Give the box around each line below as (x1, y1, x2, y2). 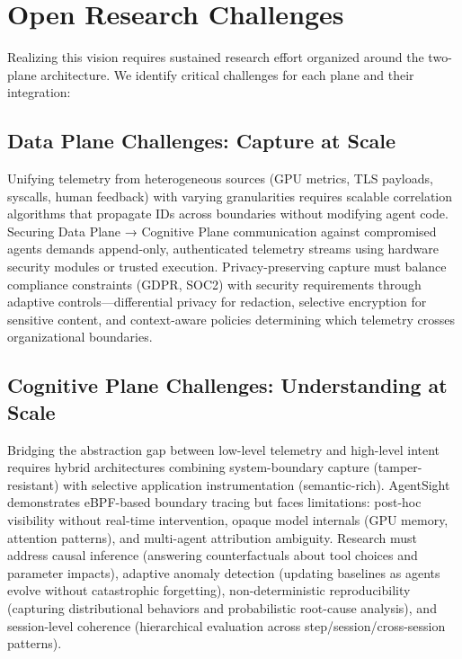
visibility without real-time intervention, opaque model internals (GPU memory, (7, 511, 449, 530)
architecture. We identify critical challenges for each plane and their (40, 65, 414, 84)
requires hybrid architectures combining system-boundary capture (7, 458, 369, 476)
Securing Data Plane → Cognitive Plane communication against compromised (7, 221, 437, 240)
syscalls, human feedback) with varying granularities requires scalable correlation (7, 186, 453, 205)
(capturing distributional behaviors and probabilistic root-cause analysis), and (7, 598, 437, 617)
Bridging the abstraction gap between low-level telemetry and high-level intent (7, 440, 440, 459)
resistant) (7, 475, 59, 494)
